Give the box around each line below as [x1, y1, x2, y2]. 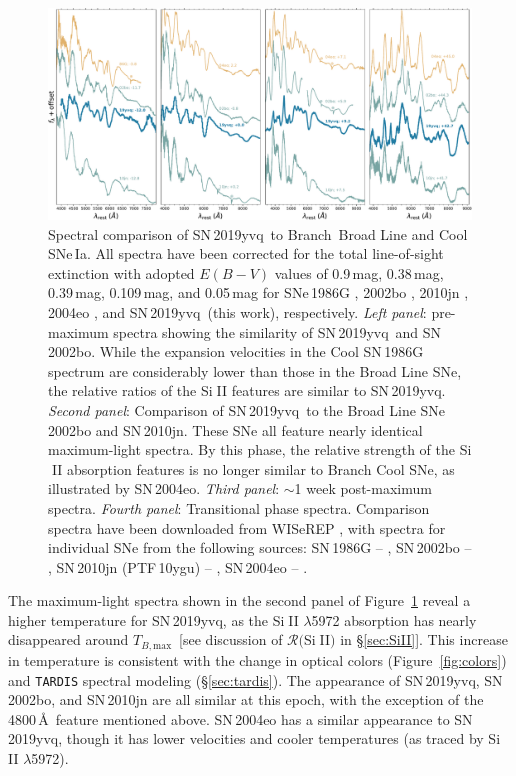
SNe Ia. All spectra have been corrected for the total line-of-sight [48, 243, 444, 264]
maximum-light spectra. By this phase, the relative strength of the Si [48, 439, 472, 460]
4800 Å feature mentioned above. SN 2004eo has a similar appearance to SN [8, 708, 473, 729]
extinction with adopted [48, 262, 195, 283]
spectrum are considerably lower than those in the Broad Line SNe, [48, 360, 462, 381]
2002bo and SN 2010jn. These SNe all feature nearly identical [48, 419, 423, 440]
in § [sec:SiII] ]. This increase [340, 629, 508, 650]
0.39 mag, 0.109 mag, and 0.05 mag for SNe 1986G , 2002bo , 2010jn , [48, 282, 469, 303]
